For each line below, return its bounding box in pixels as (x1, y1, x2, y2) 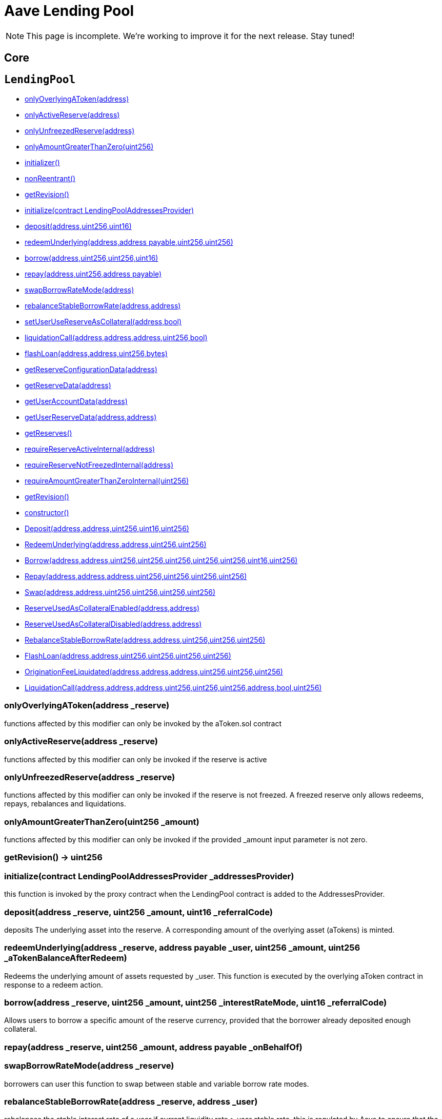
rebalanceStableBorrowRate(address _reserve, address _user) (4, 1096, 258, 1107)
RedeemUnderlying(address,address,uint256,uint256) (25, 540, 207, 549)
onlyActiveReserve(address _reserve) (4, 736, 158, 747)
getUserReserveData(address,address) (25, 413, 157, 422)
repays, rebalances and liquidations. (4, 799, 126, 808)
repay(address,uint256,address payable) (25, 269, 162, 279)
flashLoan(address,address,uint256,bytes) (25, 349, 168, 358)
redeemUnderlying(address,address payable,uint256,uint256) (25, 238, 233, 247)
